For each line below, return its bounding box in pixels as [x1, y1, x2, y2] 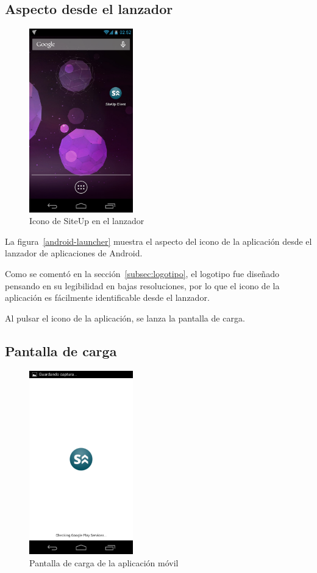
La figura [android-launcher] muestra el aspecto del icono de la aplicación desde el [5, 234, 312, 247]
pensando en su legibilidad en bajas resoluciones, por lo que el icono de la [5, 279, 280, 292]
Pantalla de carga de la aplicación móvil [29, 556, 179, 569]
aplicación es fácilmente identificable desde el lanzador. [5, 291, 210, 304]
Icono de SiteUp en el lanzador [29, 214, 144, 227]
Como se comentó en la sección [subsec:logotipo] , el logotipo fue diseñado [5, 267, 279, 280]
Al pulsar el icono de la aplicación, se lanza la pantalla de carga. [5, 311, 245, 324]
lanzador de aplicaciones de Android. [5, 247, 143, 259]
